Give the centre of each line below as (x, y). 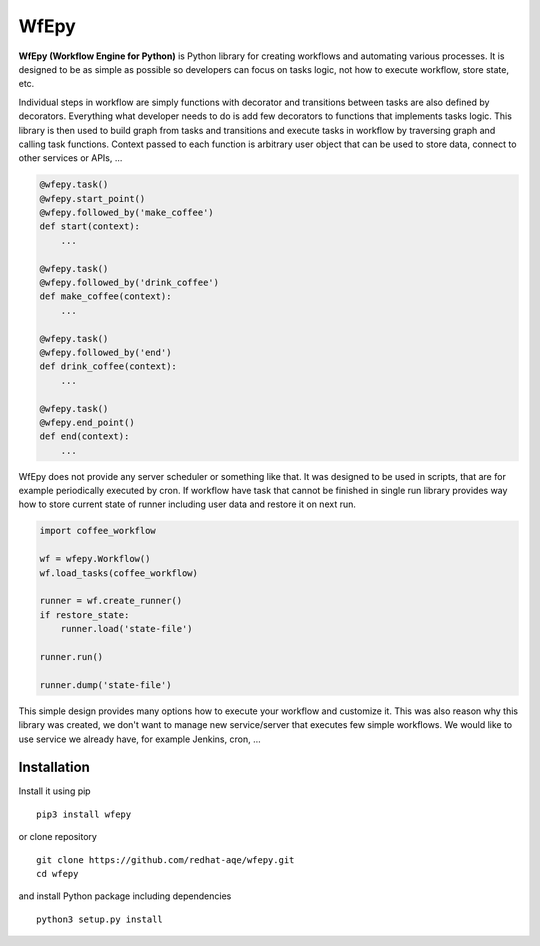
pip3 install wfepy (84, 814)
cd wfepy (57, 873)
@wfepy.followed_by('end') (105, 352)
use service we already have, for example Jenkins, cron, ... (139, 739)
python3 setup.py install (100, 919)
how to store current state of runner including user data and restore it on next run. (187, 504)
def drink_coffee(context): (108, 366)
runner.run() (71, 656)
